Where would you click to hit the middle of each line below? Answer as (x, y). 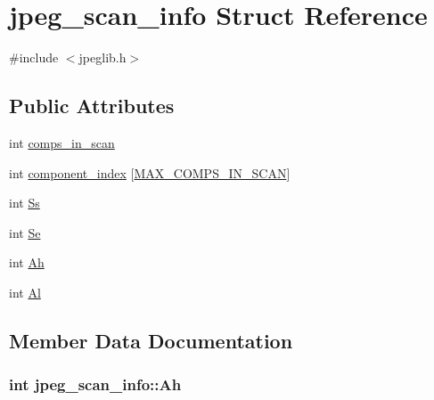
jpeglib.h (102, 57)
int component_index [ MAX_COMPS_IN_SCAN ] (150, 172)
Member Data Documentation (151, 340)
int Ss (25, 203)
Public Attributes (92, 106)
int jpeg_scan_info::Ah (95, 384)
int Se (25, 232)
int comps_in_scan (62, 142)
